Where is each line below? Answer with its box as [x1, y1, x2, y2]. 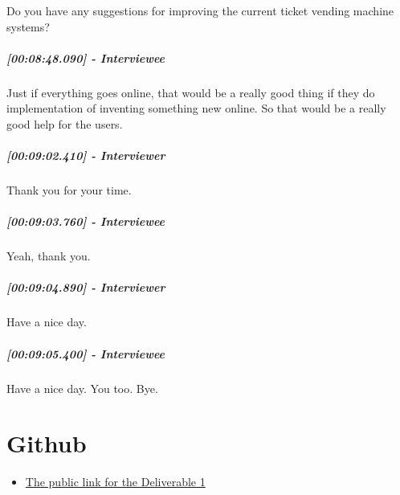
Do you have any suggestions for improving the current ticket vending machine [6, 2, 394, 18]
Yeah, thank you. [6, 247, 91, 264]
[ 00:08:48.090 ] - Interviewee [6, 49, 165, 66]
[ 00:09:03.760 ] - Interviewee [6, 213, 165, 230]
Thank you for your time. [6, 182, 132, 198]
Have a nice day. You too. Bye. [6, 379, 158, 396]
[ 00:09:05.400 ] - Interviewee [6, 345, 165, 362]
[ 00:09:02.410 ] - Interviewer [6, 147, 165, 164]
